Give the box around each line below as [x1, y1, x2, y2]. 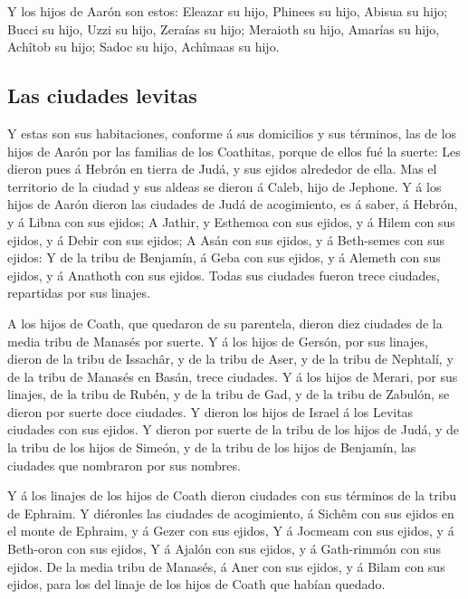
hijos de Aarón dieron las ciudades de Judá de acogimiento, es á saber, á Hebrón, [7, 195, 458, 214]
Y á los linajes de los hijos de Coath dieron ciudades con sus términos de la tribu [7, 486, 457, 505]
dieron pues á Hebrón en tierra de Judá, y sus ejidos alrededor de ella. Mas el [7, 159, 437, 178]
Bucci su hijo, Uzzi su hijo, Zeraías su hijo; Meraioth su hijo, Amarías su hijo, [7, 19, 440, 38]
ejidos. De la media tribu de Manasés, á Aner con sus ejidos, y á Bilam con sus [7, 556, 445, 575]
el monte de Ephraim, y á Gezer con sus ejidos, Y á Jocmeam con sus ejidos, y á [7, 521, 454, 540]
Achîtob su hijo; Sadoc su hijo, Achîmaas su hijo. [7, 37, 280, 56]
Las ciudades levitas [7, 81, 197, 109]
